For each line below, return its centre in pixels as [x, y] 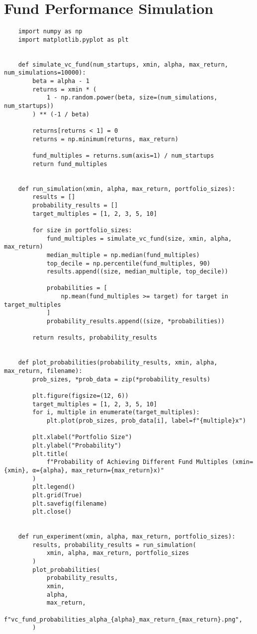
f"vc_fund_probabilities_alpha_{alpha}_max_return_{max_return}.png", [123, 619]
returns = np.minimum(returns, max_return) [105, 139]
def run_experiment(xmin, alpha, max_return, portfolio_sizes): [127, 537]
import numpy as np [50, 32]
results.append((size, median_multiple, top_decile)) [137, 272]
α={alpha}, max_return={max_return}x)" [98, 470]
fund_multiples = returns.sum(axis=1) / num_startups [123, 155]
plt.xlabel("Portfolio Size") [82, 437]
